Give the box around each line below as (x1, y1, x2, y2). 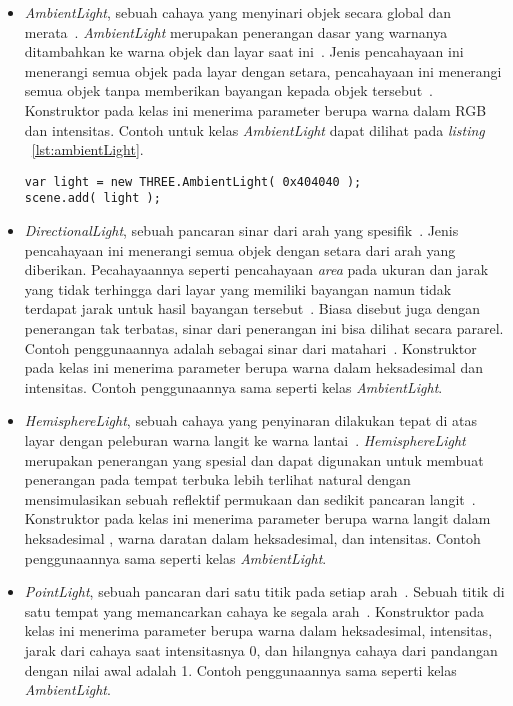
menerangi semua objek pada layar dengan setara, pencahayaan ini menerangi (24, 60, 502, 81)
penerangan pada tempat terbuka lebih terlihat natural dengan (24, 469, 411, 490)
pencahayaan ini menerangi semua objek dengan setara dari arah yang (24, 239, 456, 260)
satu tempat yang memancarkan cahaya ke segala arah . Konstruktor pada (24, 600, 485, 621)
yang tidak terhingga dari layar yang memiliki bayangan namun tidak (24, 278, 452, 299)
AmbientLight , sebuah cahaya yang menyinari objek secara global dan (24, 2, 451, 22)
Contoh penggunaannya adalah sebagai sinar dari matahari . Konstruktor (24, 337, 477, 358)
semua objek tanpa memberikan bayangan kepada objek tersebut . (24, 80, 434, 101)
